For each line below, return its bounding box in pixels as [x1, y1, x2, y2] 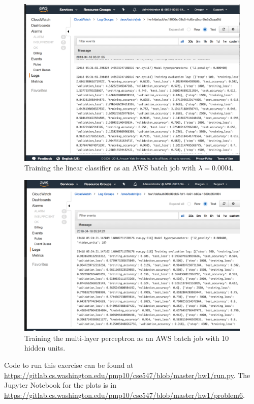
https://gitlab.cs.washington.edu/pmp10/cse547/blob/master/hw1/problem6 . [4, 389, 245, 400]
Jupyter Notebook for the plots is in [4, 380, 116, 390]
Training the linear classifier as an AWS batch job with [24, 162, 196, 173]
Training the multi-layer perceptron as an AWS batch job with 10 [24, 332, 229, 343]
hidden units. [24, 342, 66, 353]
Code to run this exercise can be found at [4, 359, 134, 370]
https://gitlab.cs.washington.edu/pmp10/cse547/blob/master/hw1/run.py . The [4, 369, 250, 380]
